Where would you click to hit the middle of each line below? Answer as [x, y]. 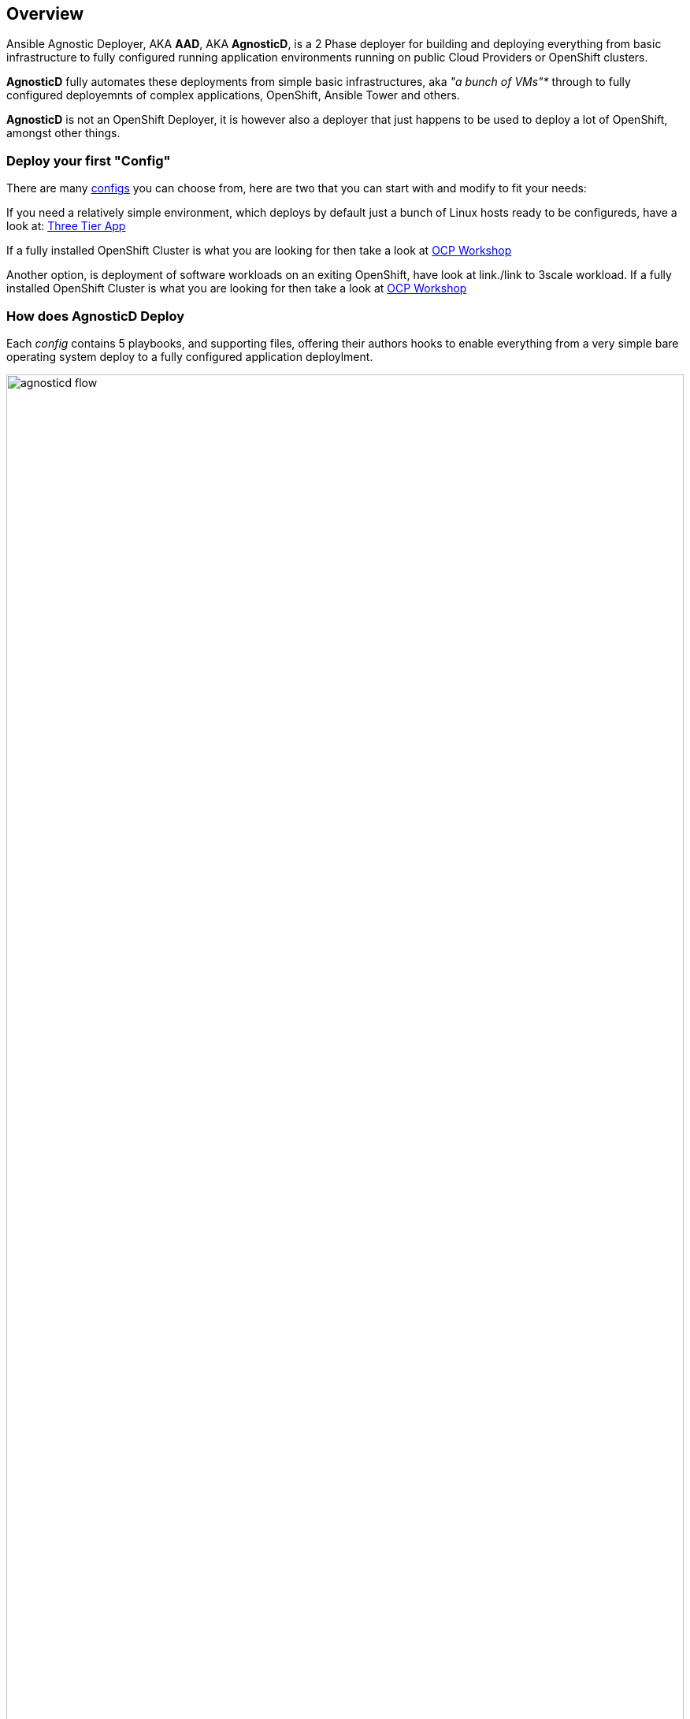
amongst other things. [63, 133]
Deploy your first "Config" [89, 160]
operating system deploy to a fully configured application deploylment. [190, 356]
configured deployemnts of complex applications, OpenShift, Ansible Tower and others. [233, 95]
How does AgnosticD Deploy [96, 316]
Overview [45, 14]
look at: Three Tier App [66, 226]
